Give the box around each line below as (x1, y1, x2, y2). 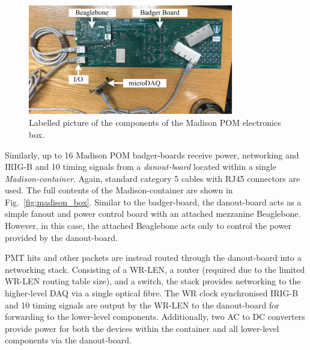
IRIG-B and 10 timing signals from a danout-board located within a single (5, 160, 276, 173)
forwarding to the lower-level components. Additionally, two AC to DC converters (5, 310, 305, 323)
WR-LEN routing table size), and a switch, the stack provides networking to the (5, 275, 301, 287)
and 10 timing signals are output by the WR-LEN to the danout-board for (5, 298, 279, 311)
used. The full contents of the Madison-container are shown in (5, 184, 233, 196)
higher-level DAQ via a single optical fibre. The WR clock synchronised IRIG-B (5, 287, 299, 299)
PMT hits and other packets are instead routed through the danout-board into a (5, 251, 302, 264)
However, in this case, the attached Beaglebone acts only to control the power (5, 219, 291, 232)
